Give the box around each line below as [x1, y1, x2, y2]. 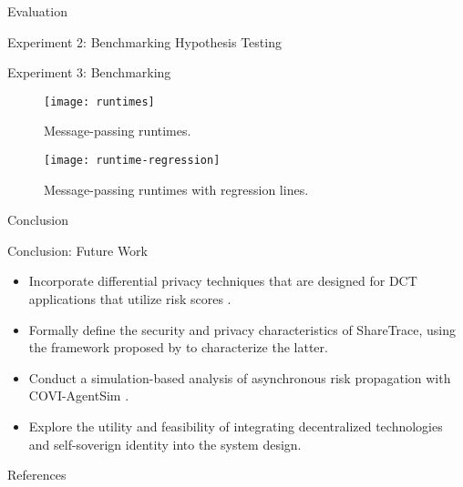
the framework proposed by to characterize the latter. [28, 338, 328, 357]
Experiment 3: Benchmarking [7, 63, 171, 82]
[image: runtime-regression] [44, 154, 221, 167]
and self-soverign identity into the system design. [28, 434, 302, 453]
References [7, 465, 67, 484]
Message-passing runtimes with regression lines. [44, 179, 309, 198]
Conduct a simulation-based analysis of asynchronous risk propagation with [28, 368, 451, 387]
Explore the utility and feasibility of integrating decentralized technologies [28, 417, 443, 436]
